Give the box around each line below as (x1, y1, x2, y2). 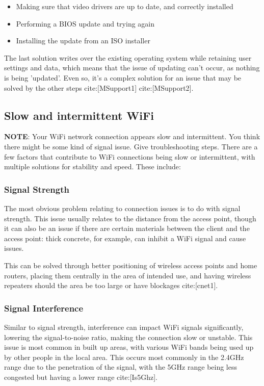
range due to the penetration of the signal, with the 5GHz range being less (4, 362, 237, 372)
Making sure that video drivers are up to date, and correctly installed (16, 1, 233, 11)
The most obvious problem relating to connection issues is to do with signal (4, 202, 241, 213)
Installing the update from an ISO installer (16, 35, 150, 46)
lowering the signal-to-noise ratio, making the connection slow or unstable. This (4, 331, 253, 342)
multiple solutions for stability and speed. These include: (4, 161, 181, 172)
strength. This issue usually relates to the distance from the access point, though (4, 213, 256, 223)
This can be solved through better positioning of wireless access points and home (4, 260, 257, 270)
